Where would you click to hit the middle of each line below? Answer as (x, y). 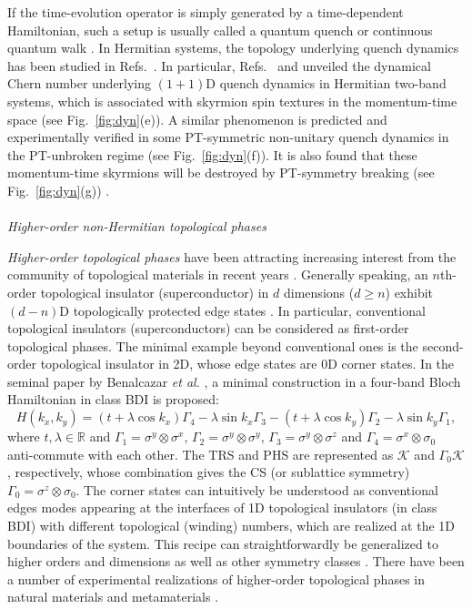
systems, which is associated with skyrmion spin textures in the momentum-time (232, 101)
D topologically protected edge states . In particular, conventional (242, 310)
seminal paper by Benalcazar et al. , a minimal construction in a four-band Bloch (234, 381)
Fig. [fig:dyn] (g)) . (59, 190)
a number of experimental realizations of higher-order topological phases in (216, 579)
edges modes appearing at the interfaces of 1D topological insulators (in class (222, 507)
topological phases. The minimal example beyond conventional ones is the (213, 345)
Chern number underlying (80, 83)
